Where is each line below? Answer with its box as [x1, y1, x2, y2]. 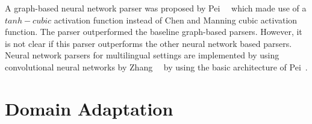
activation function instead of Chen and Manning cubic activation [54, 13, 298, 26]
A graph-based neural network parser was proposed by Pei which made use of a [5, 2, 307, 14]
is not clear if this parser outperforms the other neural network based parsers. [5, 37, 292, 49]
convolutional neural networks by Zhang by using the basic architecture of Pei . [5, 60, 308, 73]
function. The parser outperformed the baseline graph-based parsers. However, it [5, 25, 302, 38]
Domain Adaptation [5, 96, 173, 120]
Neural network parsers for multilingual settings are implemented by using [5, 49, 279, 61]
